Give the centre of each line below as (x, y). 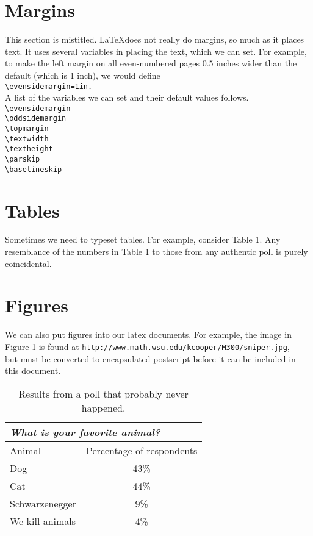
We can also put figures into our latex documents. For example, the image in (148, 334)
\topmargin (27, 129)
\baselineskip (34, 169)
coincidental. (28, 263)
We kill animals (43, 521)
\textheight (29, 149)
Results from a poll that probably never (103, 393)
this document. (33, 370)
